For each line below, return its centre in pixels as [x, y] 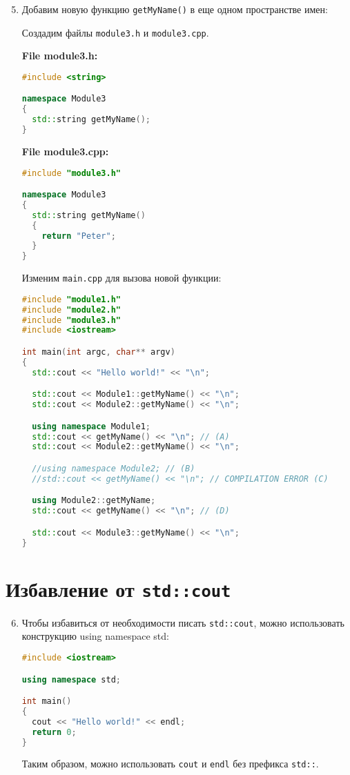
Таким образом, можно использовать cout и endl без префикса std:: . [170, 764]
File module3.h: [60, 56]
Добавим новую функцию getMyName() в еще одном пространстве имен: [175, 9]
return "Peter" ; [79, 236]
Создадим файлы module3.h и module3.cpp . [115, 32]
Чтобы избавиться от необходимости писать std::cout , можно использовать [183, 622]
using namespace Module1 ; [91, 426]
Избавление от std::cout [118, 588]
